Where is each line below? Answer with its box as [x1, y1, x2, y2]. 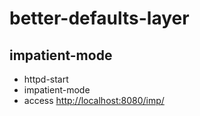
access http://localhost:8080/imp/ [23, 95, 165, 106]
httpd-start [23, 73, 69, 85]
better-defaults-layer [9, 7, 190, 30]
